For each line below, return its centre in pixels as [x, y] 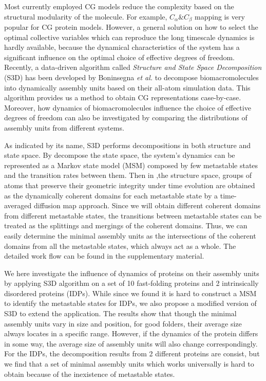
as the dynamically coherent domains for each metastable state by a [111, 195]
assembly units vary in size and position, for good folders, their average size [123, 323]
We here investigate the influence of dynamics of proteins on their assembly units [132, 273]
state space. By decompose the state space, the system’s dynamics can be [120, 155]
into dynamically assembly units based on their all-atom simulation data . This [127, 87]
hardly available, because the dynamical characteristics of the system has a [122, 47]
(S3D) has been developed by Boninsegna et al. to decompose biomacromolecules [131, 77]
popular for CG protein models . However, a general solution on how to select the [131, 27]
